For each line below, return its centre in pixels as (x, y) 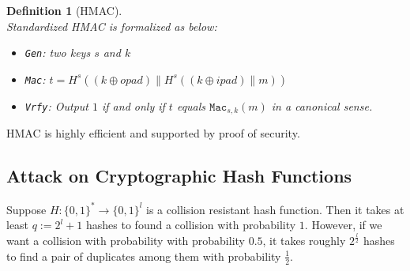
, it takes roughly (304, 241)
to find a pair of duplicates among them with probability (144, 256)
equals (191, 105)
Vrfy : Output (56, 105)
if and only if (133, 105)
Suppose (26, 209)
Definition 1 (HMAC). (64, 10)
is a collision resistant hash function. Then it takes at (275, 209)
